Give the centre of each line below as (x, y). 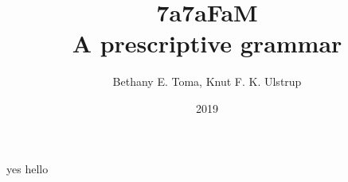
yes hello (27, 168)
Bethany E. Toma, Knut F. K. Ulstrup (207, 81)
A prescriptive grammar (207, 43)
